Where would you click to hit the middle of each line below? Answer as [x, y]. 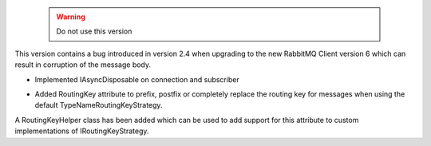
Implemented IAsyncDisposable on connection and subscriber [137, 79]
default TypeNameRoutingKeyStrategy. [99, 105]
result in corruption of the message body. [83, 65]
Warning [71, 17]
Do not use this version [94, 31]
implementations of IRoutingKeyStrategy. [82, 131]
